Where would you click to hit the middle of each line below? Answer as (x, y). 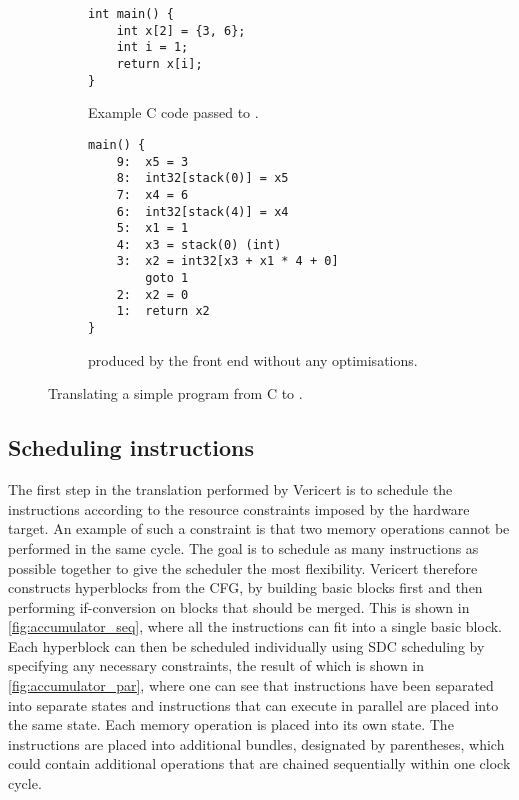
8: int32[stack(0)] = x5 (202, 178)
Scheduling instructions (131, 447)
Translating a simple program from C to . (175, 393)
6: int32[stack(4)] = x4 (202, 211)
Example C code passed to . (173, 112)
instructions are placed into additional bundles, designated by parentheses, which (256, 743)
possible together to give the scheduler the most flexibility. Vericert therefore (243, 567)
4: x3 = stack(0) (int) (199, 244)
